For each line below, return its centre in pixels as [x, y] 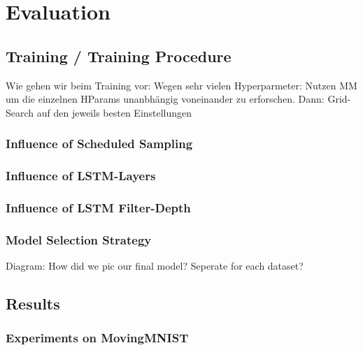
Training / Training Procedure [119, 56]
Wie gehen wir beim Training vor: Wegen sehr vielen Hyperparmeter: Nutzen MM [181, 85]
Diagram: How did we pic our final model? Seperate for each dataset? [155, 266]
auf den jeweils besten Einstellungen [114, 112]
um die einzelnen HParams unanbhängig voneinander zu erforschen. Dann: [165, 99]
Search [20, 112]
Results [33, 304]
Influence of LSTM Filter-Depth [98, 207]
